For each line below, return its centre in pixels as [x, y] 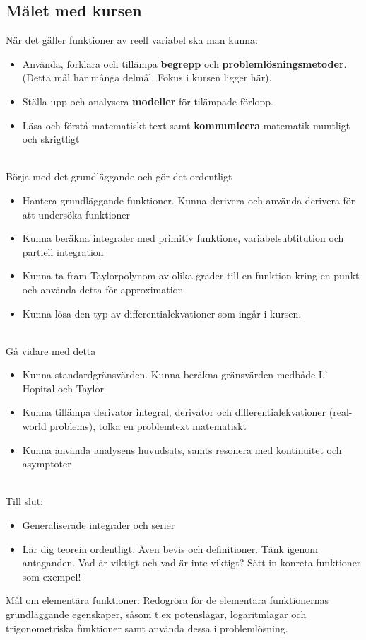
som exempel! [52, 576]
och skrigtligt [51, 139]
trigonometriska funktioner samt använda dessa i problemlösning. [147, 628]
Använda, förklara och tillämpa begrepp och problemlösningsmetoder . [184, 63]
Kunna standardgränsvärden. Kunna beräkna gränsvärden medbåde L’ [175, 374]
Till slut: [24, 501]
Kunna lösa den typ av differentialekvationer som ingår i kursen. [162, 313]
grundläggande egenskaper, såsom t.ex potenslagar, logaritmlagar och [156, 614]
